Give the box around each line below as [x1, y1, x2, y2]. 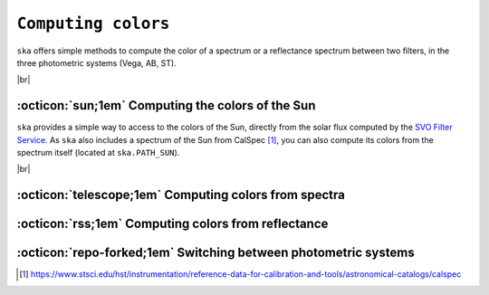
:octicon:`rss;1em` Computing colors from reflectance [16, 216, 329, 232]
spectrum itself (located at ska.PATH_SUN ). [16, 147, 180, 158]
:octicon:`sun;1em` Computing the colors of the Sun [16, 98, 316, 113]
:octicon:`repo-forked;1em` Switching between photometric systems [16, 245, 416, 261]
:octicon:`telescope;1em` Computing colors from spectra [16, 187, 346, 203]
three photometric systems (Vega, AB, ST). [16, 57, 177, 68]
